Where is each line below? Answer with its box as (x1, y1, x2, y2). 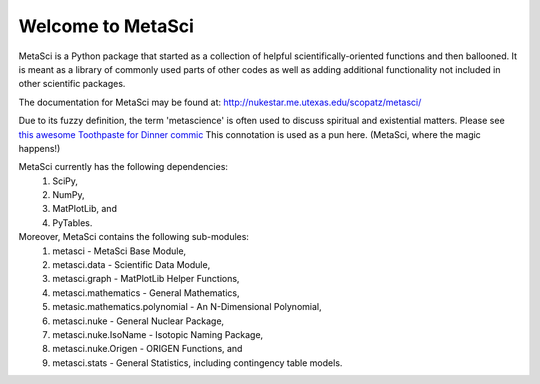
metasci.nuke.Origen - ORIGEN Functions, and (52, 343, 243, 355)
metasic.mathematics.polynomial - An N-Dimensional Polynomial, (52, 301, 322, 313)
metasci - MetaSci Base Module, (52, 245, 187, 257)
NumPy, (52, 189, 85, 201)
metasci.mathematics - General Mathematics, (52, 286, 240, 299)
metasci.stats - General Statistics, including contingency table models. (52, 356, 343, 369)
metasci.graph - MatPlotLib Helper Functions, (52, 273, 240, 285)
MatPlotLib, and (52, 203, 117, 215)
